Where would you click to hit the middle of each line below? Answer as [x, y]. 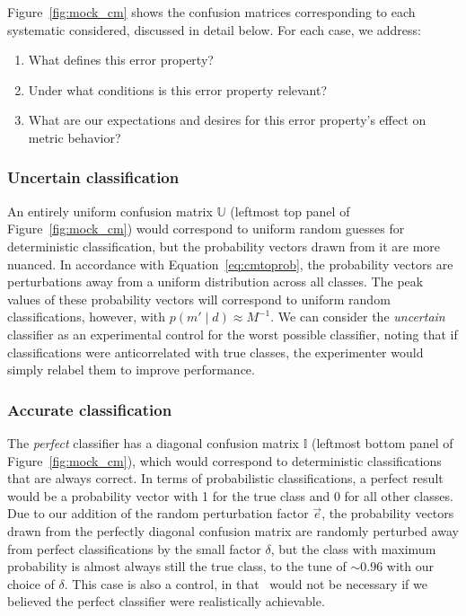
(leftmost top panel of [290, 211]
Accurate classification [90, 409]
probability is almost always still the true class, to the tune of [177, 566]
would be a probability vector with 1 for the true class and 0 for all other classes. [230, 495]
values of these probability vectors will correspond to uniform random [199, 299]
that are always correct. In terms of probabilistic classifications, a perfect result [225, 478]
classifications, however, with [87, 317]
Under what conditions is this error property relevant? [178, 89]
